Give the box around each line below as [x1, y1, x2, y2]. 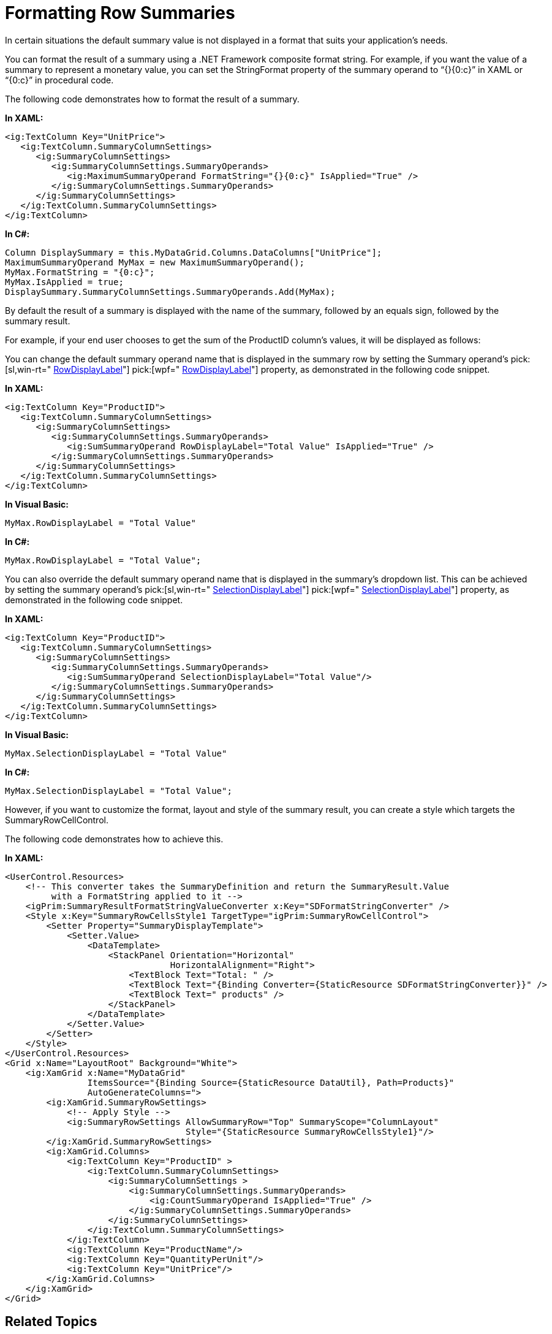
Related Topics [5, 1314, 97, 1330]
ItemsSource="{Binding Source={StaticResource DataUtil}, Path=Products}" [87, 1077, 455, 1088]
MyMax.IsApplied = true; [5, 276, 124, 287]
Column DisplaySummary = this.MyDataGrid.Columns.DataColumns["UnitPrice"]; [5, 247, 382, 257]
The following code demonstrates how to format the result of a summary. [5, 93, 300, 104]
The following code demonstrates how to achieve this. [5, 833, 224, 844]
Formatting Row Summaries [5, 2, 235, 23]
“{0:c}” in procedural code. [5, 74, 114, 85]
